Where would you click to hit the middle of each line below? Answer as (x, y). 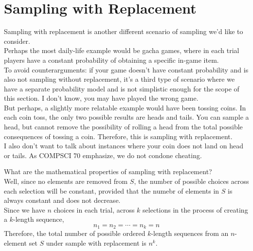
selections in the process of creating (195, 209)
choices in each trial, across (94, 209)
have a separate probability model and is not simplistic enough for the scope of (122, 88)
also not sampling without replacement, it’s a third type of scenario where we (119, 79)
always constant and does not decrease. (62, 200)
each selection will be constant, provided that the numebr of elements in (112, 190)
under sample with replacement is (96, 243)
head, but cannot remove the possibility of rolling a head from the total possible (123, 127)
